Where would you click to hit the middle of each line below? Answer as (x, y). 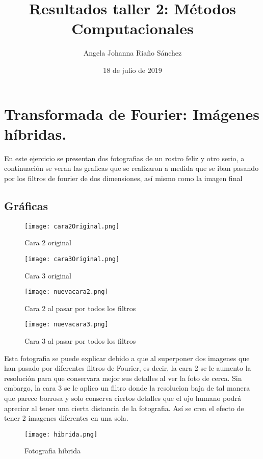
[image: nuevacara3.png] (67, 325)
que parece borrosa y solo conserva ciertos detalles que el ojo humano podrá (123, 398)
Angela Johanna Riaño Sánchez (133, 53)
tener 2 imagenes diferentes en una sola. (66, 418)
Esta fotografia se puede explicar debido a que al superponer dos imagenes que (127, 358)
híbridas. (35, 133)
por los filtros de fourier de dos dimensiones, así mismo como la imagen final (123, 178)
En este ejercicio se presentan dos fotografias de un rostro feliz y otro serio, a (124, 158)
